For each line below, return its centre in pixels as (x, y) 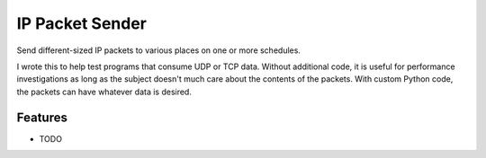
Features (42, 117)
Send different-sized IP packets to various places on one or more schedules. (159, 50)
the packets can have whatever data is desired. (104, 92)
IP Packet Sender (82, 23)
